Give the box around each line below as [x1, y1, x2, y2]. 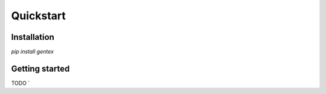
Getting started [11, 63, 70, 74]
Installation [11, 32, 54, 42]
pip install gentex [11, 48, 54, 55]
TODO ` [11, 79, 30, 87]
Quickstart [11, 9, 66, 22]
